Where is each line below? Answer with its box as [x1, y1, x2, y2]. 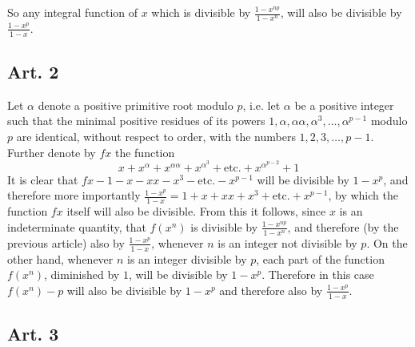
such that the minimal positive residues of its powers [7, 112, 265, 129]
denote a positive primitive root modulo [38, 96, 233, 113]
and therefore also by [219, 281, 323, 298]
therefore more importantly [7, 187, 141, 204]
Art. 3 [7, 321, 59, 345]
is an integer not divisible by [217, 234, 357, 251]
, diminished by [44, 266, 120, 283]
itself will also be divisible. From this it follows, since [66, 203, 326, 220]
